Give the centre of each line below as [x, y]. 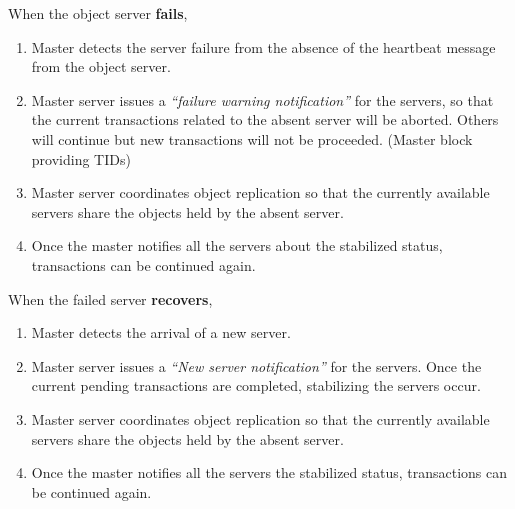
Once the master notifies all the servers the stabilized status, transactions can [269, 472]
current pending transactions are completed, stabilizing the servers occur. [256, 385]
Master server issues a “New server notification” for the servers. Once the [256, 365]
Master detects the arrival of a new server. [161, 332]
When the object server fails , [98, 13]
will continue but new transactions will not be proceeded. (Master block [252, 138]
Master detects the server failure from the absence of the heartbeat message [263, 46]
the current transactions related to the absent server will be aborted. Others [265, 119]
